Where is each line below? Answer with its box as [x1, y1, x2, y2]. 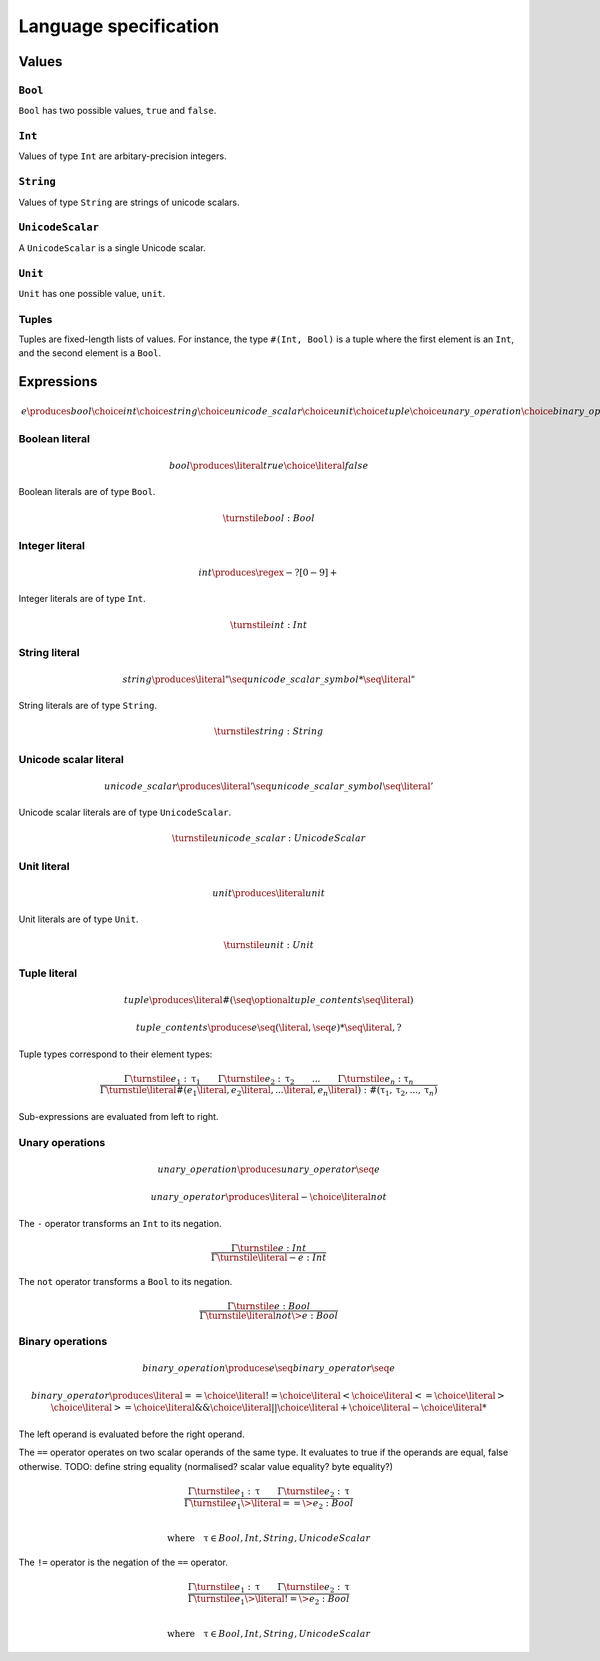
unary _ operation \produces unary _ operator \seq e [157, 1163, 380, 1175]
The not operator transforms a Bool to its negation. [18, 1275, 233, 1287]
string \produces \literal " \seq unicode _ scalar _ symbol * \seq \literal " [122, 673, 415, 685]
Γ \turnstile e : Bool [226, 1300, 311, 1312]
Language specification [18, 15, 220, 37]
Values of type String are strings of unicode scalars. [18, 196, 240, 208]
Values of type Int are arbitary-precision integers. [18, 150, 227, 162]
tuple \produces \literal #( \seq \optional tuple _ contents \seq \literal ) [123, 994, 414, 1005]
